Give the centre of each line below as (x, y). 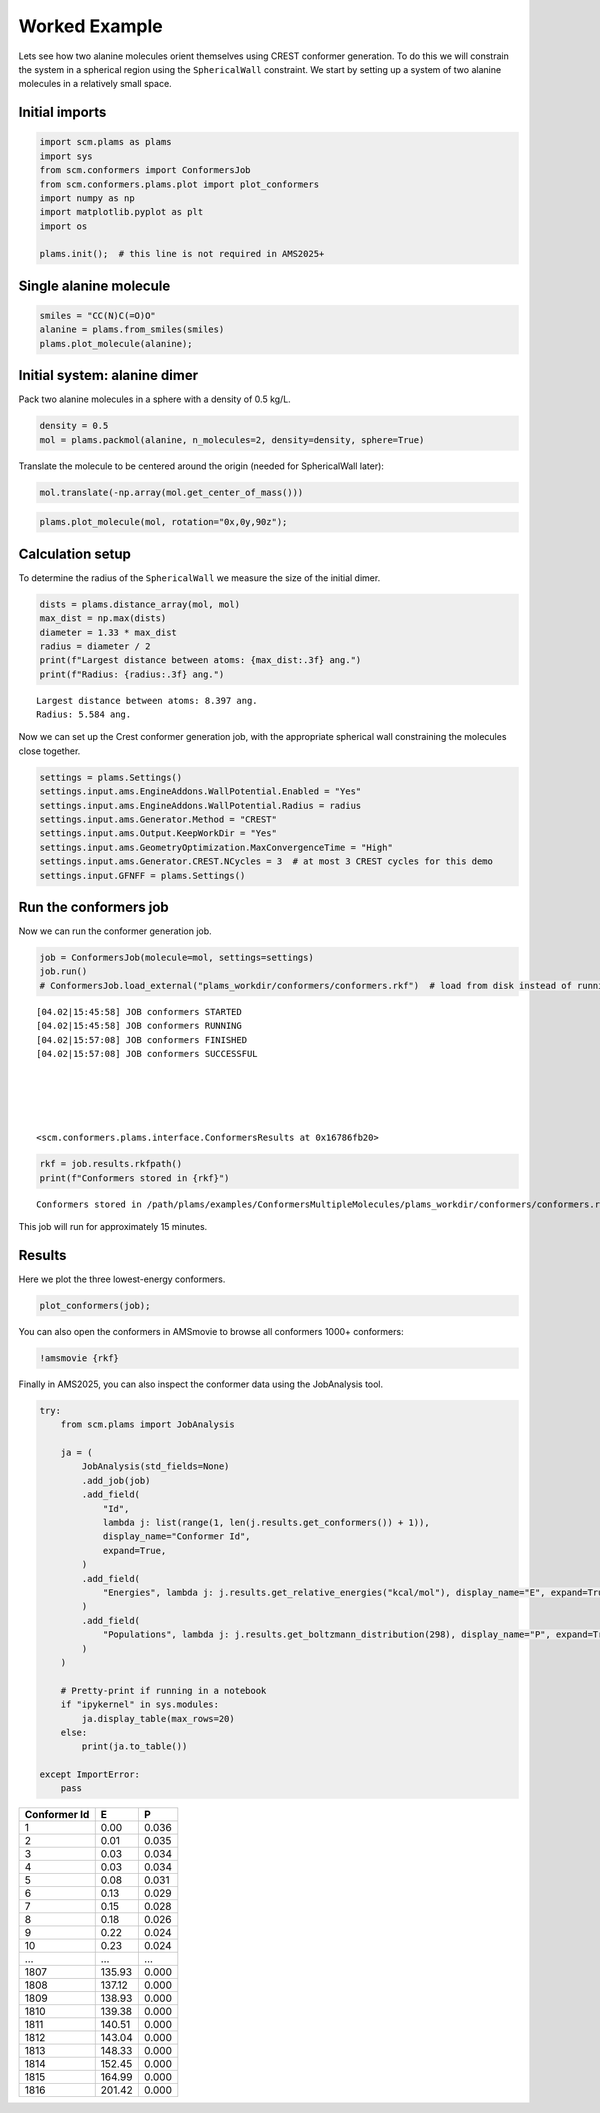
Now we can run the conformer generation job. (115, 931)
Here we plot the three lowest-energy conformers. (122, 1279)
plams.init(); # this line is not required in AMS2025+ (182, 254)
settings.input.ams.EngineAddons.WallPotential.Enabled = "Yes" (200, 791)
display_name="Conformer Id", (176, 1536)
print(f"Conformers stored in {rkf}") (134, 1178)
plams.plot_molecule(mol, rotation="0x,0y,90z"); (163, 522)
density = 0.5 (74, 426)
